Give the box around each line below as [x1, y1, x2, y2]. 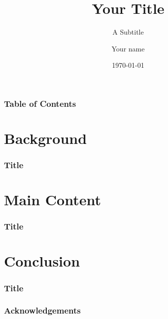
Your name [111, 43, 145, 53]
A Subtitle [112, 27, 144, 37]
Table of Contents [4, 97, 76, 109]
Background [4, 128, 87, 148]
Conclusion [4, 251, 80, 271]
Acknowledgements [4, 304, 81, 317]
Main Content [4, 189, 101, 210]
